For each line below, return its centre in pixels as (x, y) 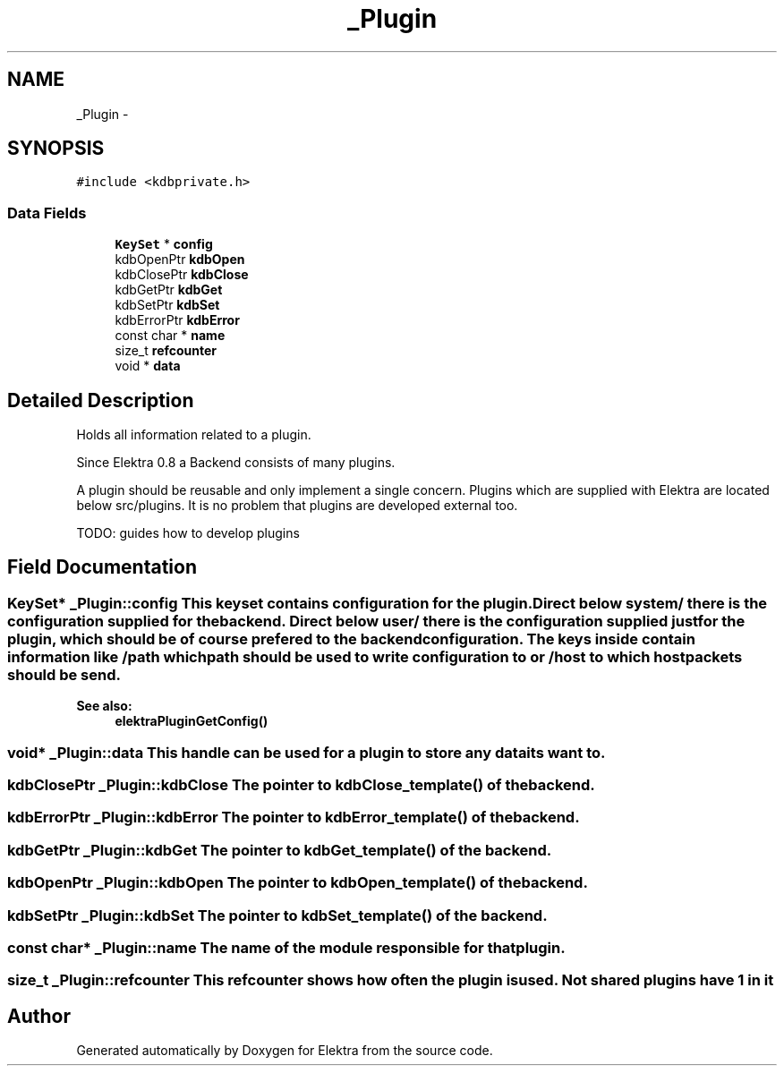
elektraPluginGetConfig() (192, 721)
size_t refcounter (166, 351)
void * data (148, 366)
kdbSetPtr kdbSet (167, 305)
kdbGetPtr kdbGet (169, 290)
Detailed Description (101, 400)
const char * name (170, 336)
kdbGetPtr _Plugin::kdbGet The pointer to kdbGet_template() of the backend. (280, 850)
